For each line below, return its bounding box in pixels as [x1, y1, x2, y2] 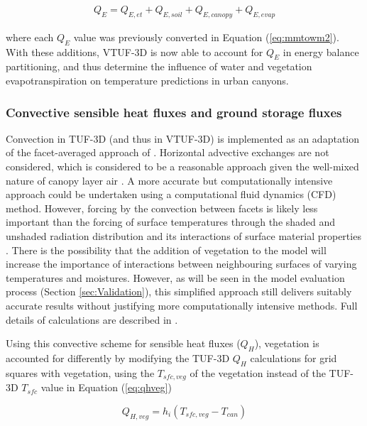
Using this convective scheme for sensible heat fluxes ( [6, 336, 241, 351]
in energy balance [283, 44, 359, 59]
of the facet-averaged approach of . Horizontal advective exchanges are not [6, 145, 329, 160]
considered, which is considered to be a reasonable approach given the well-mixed [6, 159, 359, 174]
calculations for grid [250, 350, 337, 365]
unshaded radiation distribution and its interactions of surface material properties [6, 228, 361, 243]
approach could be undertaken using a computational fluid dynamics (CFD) [6, 187, 336, 202]
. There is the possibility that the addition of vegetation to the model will [6, 242, 327, 257]
